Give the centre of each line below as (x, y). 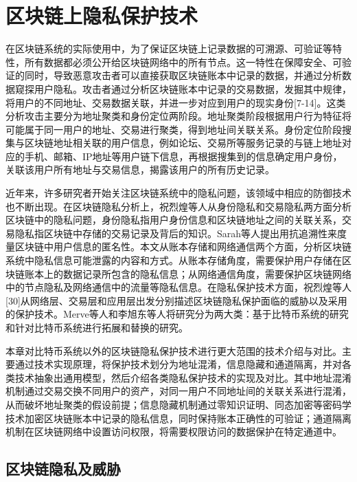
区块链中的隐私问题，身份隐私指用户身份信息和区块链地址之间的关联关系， (174, 220)
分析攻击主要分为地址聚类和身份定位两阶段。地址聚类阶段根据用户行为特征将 (178, 116)
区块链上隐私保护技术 (102, 15)
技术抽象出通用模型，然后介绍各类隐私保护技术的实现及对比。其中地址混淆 (183, 377)
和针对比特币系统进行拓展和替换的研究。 (97, 327)
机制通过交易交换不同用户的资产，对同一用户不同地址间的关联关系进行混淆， (178, 391)
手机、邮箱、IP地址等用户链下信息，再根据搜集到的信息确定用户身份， (183, 156)
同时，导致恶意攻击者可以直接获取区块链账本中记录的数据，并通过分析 (183, 75)
